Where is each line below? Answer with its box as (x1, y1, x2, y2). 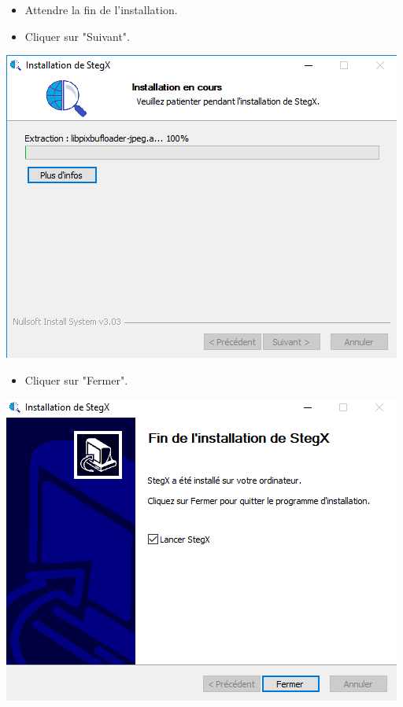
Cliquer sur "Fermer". (24, 371, 128, 388)
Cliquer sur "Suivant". (24, 28, 130, 44)
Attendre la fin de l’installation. (24, 2, 178, 17)
